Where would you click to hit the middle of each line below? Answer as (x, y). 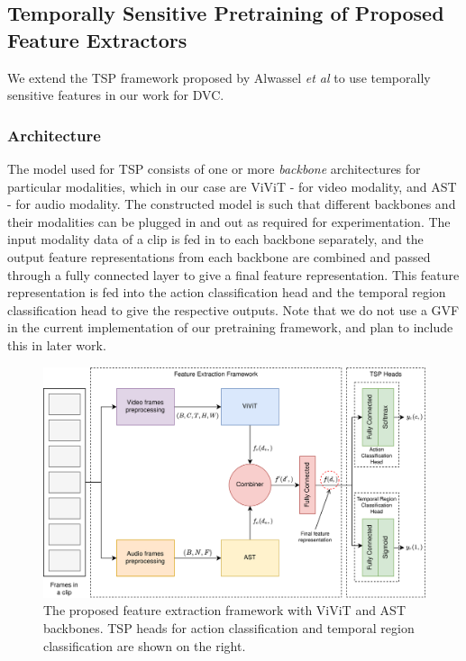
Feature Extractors (97, 39)
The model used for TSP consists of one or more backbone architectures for (214, 168)
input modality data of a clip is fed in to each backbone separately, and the (215, 239)
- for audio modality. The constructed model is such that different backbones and (232, 204)
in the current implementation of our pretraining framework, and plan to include (230, 327)
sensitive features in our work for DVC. (116, 95)
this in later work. (57, 344)
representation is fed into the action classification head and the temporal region (227, 292)
